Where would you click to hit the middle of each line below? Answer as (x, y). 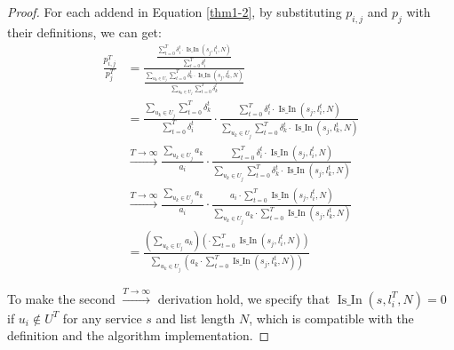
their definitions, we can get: (84, 32)
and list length (195, 318)
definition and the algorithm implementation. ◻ (139, 335)
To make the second (61, 298)
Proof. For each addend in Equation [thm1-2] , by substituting (175, 12)
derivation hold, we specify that (244, 298)
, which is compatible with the (331, 318)
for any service (102, 318)
